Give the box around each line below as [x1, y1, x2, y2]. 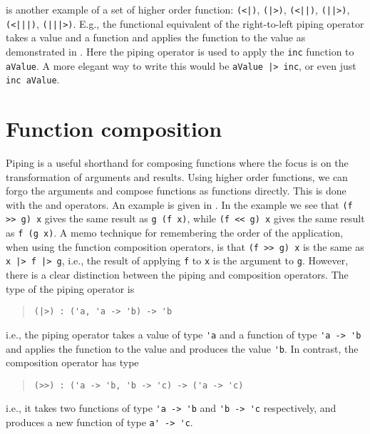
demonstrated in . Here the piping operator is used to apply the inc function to [6, 43, 354, 58]
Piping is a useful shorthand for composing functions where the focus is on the [6, 155, 349, 170]
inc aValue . [6, 72, 60, 87]
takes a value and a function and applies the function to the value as [6, 30, 306, 45]
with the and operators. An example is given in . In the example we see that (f [6, 197, 353, 212]
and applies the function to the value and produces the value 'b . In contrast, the [6, 341, 359, 356]
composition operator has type [6, 355, 139, 370]
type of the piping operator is [6, 281, 135, 296]
